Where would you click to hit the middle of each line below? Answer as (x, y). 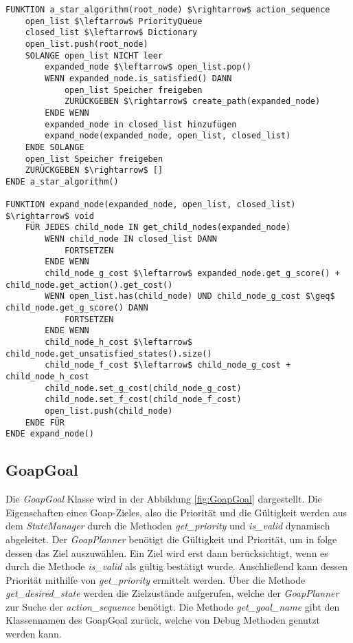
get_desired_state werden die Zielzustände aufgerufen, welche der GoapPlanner (172, 593)
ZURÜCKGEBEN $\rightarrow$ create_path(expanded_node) (192, 102)
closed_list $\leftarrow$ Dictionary (111, 33)
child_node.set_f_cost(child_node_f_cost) (143, 400)
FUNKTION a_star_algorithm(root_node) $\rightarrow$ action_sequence (168, 10)
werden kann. (34, 634)
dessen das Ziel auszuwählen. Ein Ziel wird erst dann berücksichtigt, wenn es (167, 552)
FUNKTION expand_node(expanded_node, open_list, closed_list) (151, 205)
